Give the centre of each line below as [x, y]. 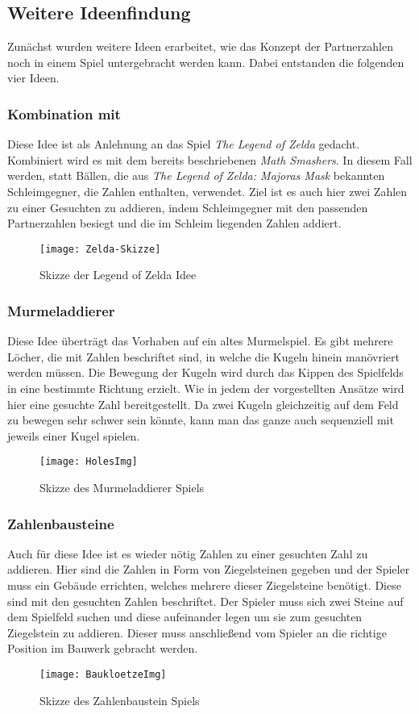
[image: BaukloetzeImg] [103, 675]
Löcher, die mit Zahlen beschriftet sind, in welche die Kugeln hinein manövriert [204, 356]
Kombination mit [64, 113]
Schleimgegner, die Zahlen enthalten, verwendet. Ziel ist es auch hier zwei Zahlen [207, 191]
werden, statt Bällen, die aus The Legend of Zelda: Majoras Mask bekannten [196, 175]
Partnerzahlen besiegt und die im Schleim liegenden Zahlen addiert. [174, 223]
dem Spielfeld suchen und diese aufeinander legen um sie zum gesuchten [185, 617]
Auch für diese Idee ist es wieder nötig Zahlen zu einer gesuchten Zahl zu [188, 553]
